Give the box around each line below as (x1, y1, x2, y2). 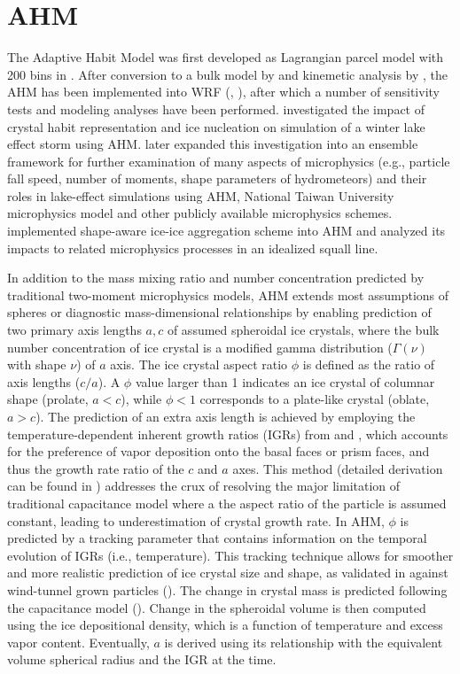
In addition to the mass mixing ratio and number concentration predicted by (7, 268, 425, 287)
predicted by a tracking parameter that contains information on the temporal (7, 529, 427, 547)
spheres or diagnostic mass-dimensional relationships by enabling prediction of (7, 303, 432, 322)
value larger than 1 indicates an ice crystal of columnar (135, 372, 435, 391)
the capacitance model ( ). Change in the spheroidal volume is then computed (7, 598, 426, 616)
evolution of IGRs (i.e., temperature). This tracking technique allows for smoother (7, 546, 454, 564)
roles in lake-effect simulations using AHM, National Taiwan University (7, 186, 394, 205)
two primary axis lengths (7, 321, 142, 339)
